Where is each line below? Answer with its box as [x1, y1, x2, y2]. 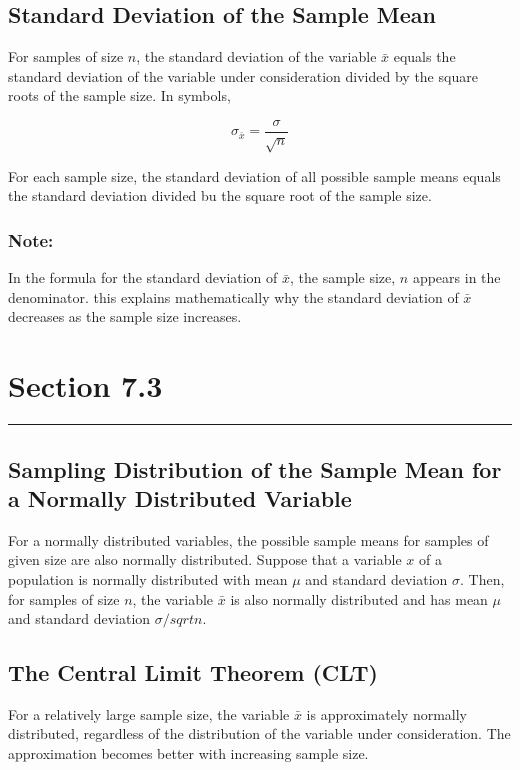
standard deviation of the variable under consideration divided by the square [8, 65, 478, 86]
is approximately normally [306, 703, 467, 724]
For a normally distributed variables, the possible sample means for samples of [8, 529, 489, 550]
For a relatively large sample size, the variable [8, 703, 290, 724]
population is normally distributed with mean [8, 568, 288, 589]
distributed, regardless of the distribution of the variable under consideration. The [8, 723, 511, 744]
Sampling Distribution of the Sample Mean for [8, 453, 502, 484]
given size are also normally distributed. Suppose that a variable [8, 549, 402, 570]
